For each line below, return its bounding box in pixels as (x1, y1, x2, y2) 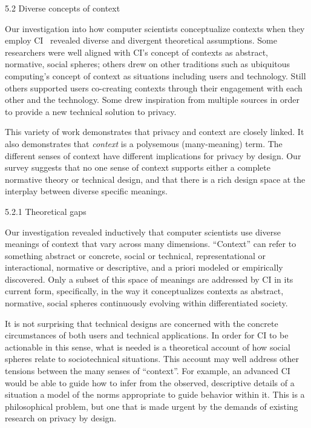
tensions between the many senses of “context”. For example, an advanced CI (5, 364, 290, 377)
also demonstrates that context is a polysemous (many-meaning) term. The (5, 137, 283, 150)
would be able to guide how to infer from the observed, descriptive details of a (5, 376, 295, 389)
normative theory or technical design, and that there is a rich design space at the (5, 173, 306, 185)
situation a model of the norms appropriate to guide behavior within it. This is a (5, 388, 305, 401)
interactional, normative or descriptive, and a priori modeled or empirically (5, 261, 283, 274)
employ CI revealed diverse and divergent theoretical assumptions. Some (5, 34, 277, 47)
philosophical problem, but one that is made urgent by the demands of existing (5, 400, 298, 412)
